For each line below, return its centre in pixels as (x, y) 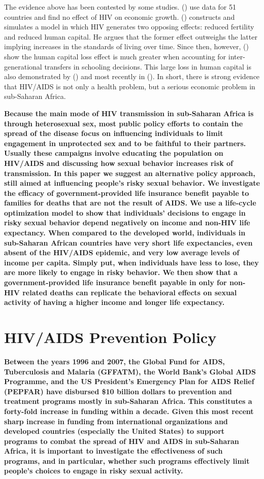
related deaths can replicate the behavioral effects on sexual (130, 292)
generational (23, 66)
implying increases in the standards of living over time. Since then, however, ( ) (126, 46)
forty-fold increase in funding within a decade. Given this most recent (129, 411)
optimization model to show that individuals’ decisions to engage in (125, 212)
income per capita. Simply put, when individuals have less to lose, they (131, 262)
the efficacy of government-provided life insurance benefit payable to (127, 193)
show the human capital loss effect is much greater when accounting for (115, 56)
